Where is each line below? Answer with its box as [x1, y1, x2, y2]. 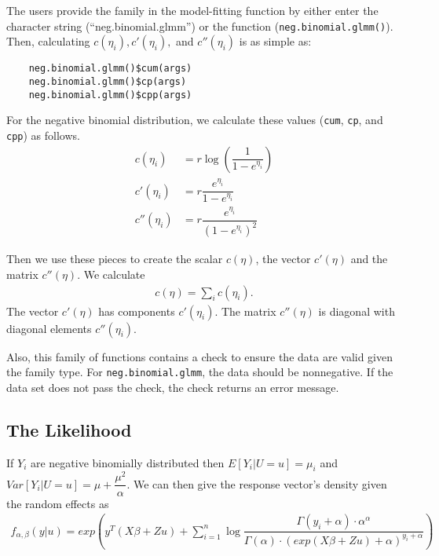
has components [98, 302, 175, 319]
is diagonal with [318, 302, 395, 319]
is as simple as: [239, 33, 312, 49]
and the [350, 251, 388, 267]
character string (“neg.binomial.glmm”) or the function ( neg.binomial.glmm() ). [6, 17, 393, 34]
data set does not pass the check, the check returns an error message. [6, 379, 339, 395]
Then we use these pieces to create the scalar [6, 251, 223, 267]
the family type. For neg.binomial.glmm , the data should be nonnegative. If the [6, 364, 393, 380]
